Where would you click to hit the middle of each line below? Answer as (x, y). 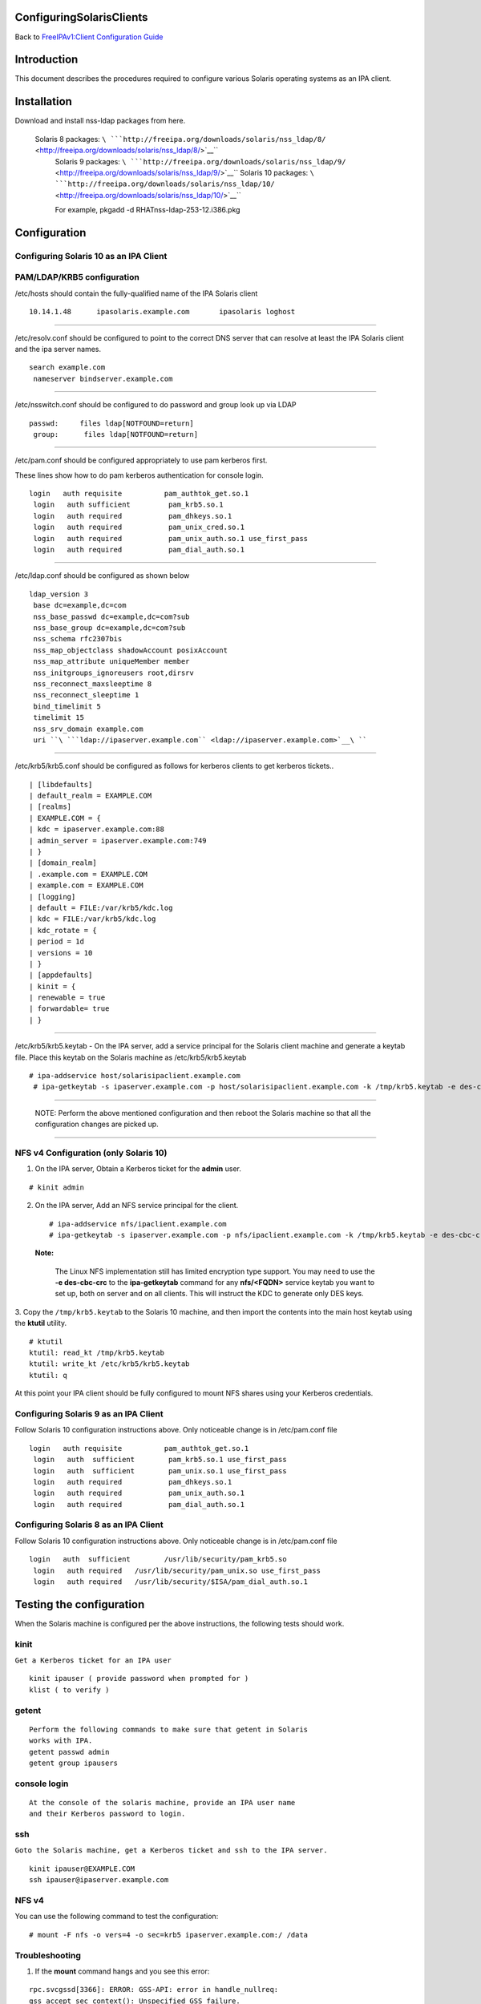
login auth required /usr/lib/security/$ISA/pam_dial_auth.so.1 (171, 1582)
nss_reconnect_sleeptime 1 (86, 695)
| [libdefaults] (61, 784)
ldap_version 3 (59, 594)
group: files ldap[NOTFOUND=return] (116, 434)
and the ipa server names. (58, 349)
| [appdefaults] (61, 975)
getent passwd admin (69, 1752)
